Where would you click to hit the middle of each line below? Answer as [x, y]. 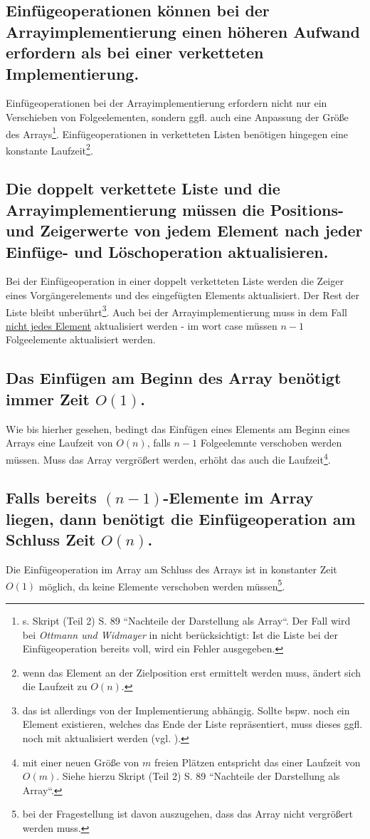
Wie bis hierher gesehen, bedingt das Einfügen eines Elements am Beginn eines [178, 428]
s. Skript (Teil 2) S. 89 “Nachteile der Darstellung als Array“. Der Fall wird [186, 620]
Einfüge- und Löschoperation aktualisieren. [167, 251]
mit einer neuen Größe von [81, 762]
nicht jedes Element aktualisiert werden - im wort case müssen [142, 325]
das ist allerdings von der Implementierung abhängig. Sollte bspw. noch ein [186, 710]
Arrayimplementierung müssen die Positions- [175, 209]
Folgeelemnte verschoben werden [271, 443]
